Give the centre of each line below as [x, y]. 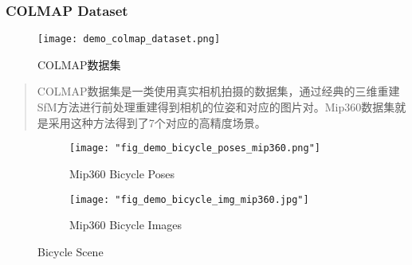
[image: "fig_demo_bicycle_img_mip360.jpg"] [189, 199]
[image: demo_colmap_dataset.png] [129, 39]
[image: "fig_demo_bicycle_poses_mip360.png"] [195, 148]
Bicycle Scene [71, 251]
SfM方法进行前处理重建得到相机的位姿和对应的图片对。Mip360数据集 [216, 107]
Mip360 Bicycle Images [126, 225]
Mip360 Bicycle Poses [122, 173]
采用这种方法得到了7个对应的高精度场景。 [157, 122]
